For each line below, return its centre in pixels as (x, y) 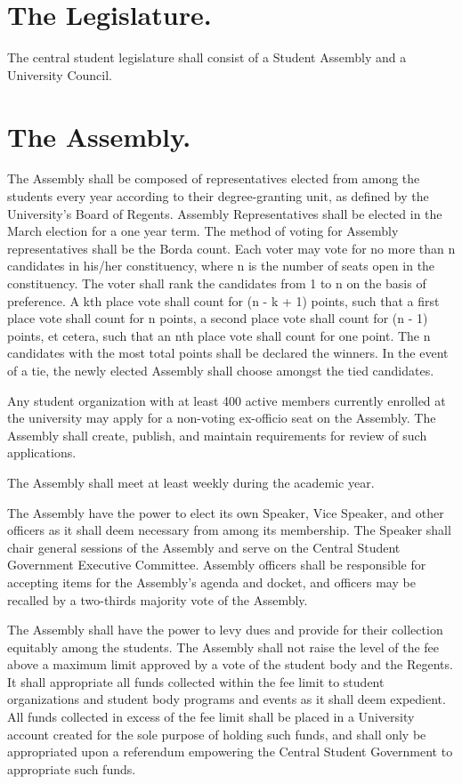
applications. (42, 453)
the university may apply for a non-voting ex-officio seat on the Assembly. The (222, 418)
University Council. (60, 74)
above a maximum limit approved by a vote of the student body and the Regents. (230, 664)
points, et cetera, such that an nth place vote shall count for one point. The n (219, 335)
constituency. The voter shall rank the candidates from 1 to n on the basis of (217, 283)
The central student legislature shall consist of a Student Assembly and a (207, 57)
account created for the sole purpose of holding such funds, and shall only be (217, 734)
